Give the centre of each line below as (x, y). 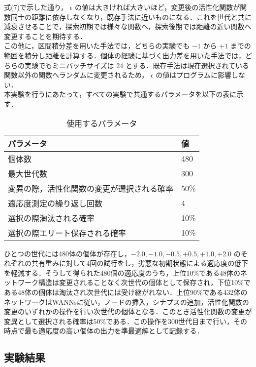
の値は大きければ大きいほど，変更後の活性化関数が (157, 7)
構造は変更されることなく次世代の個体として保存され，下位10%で (144, 282)
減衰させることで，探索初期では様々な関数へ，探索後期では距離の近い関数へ (128, 26)
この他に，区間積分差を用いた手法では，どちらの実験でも (97, 46)
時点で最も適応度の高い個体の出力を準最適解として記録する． (104, 331)
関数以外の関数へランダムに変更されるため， (76, 75)
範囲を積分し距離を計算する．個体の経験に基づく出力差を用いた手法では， (125, 55)
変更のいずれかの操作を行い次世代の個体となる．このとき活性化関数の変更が (128, 311)
